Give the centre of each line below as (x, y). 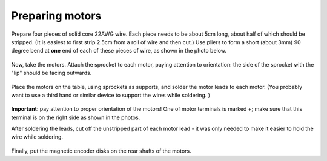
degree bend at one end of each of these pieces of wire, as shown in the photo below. (119, 51)
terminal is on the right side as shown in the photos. (76, 117)
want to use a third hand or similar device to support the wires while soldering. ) (111, 95)
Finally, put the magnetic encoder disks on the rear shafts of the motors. (101, 151)
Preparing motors (56, 16)
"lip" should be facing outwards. (51, 73)
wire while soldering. (37, 137)
